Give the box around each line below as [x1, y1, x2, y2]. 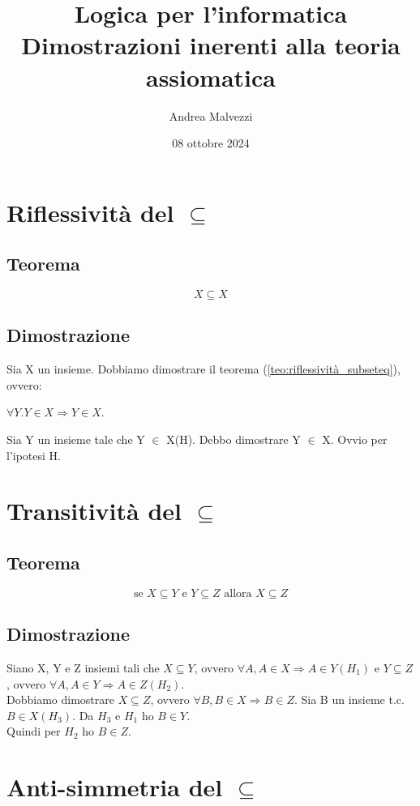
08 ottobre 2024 [172, 134, 250, 151]
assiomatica [146, 60, 276, 93]
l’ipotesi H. [6, 446, 61, 463]
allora [224, 587, 252, 599]
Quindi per [6, 723, 61, 740]
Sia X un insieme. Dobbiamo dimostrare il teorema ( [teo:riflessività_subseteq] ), [6, 360, 401, 377]
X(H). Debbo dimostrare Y [166, 431, 301, 448]
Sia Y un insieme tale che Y [6, 431, 145, 448]
